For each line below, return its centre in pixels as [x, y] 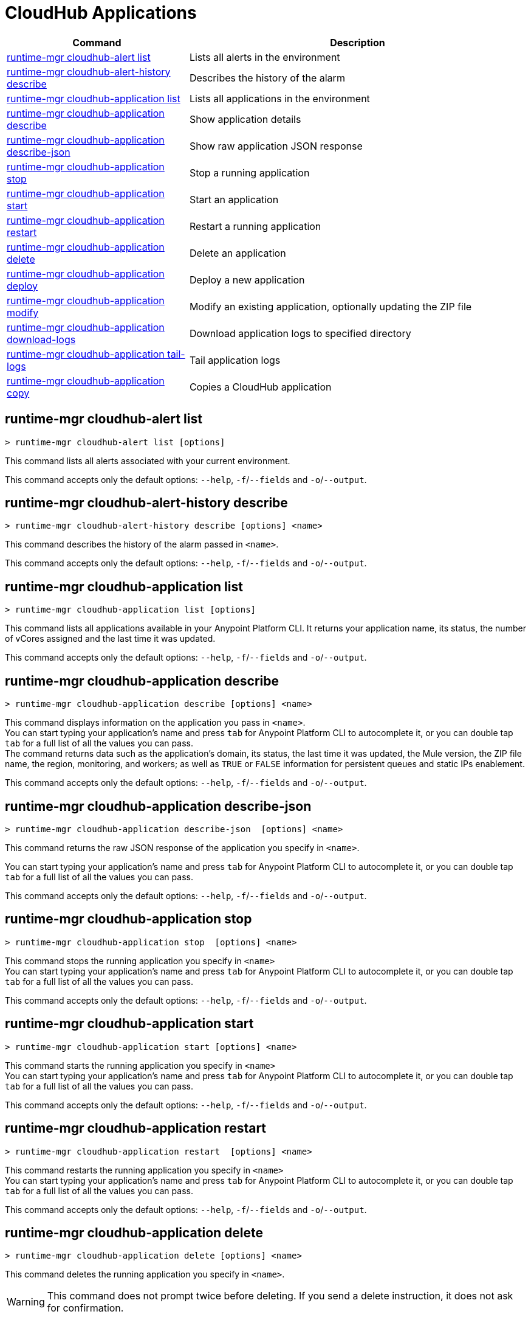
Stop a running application [249, 172]
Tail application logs [235, 360]
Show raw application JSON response [276, 146]
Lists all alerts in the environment [265, 57]
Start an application [234, 199]
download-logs [41, 339]
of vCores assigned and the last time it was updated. [110, 639]
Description [358, 42]
